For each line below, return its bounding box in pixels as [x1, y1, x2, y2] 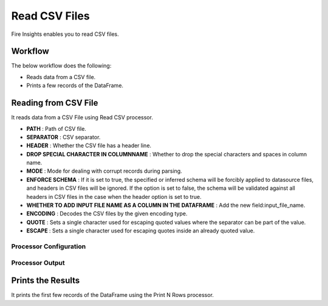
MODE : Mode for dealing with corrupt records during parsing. [26, 167, 182, 175]
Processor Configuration [11, 242, 86, 251]
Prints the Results [11, 276, 80, 286]
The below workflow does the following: [11, 62, 112, 69]
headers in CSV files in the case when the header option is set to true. [26, 193, 202, 200]
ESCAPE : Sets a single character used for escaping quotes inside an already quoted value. [26, 227, 255, 234]
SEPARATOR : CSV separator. [26, 133, 101, 141]
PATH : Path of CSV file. [26, 125, 86, 132]
